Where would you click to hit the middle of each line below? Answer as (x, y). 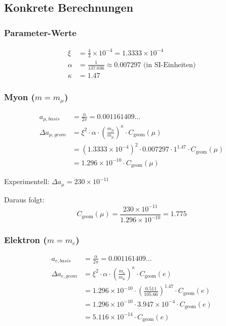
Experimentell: (27, 181)
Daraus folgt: (24, 199)
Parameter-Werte (40, 32)
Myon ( (20, 96)
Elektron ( (26, 240)
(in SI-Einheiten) (169, 65)
